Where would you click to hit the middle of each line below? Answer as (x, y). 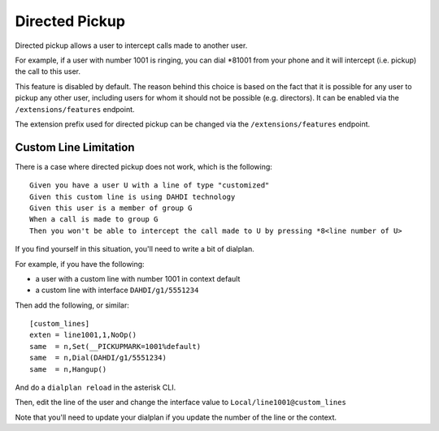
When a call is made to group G (94, 220)
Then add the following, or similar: (72, 305)
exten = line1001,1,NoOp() (83, 335)
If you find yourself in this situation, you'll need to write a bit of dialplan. (135, 249)
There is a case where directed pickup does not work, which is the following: (143, 166)
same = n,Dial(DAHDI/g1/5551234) (98, 358)
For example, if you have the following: (80, 264)
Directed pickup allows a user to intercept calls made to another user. (131, 45)
